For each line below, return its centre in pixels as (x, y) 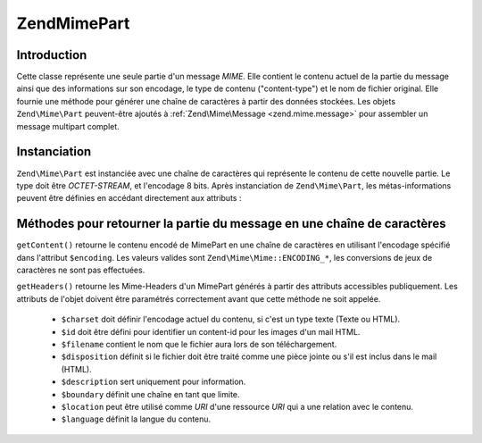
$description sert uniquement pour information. (154, 382)
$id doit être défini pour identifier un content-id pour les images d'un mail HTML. (211, 331)
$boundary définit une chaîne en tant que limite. (150, 394)
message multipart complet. (68, 126)
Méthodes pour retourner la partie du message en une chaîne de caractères (231, 224)
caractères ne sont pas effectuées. (81, 270)
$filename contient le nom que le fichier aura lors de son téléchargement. (199, 344)
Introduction (52, 55)
